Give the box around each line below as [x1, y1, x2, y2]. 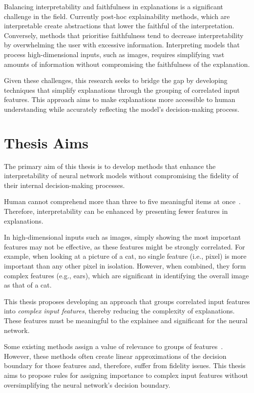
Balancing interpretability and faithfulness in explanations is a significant [4, 1, 223, 11]
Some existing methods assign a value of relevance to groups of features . [4, 341, 223, 352]
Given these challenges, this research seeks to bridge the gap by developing [4, 75, 228, 85]
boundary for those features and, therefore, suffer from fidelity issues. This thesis [4, 360, 246, 371]
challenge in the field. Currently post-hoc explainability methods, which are [4, 11, 230, 21]
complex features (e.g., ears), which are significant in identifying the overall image [4, 270, 249, 280]
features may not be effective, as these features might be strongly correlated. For [4, 241, 245, 251]
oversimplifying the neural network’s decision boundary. [4, 379, 170, 390]
